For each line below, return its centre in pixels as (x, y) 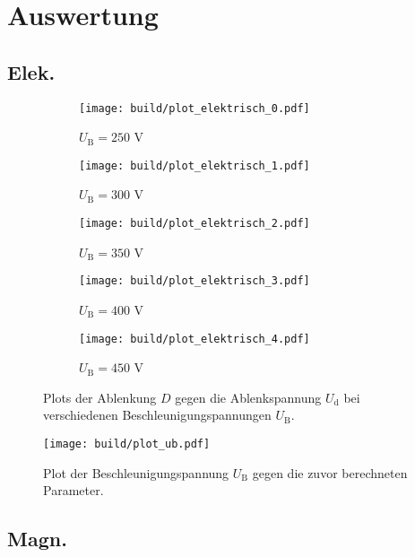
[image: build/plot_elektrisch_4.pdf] (195, 339)
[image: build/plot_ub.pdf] (127, 444)
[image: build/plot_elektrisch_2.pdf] (195, 224)
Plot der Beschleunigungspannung (136, 472)
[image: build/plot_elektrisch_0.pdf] (195, 108)
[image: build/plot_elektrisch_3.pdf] (195, 281)
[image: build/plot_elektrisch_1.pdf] (195, 165)
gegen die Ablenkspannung (248, 397)
